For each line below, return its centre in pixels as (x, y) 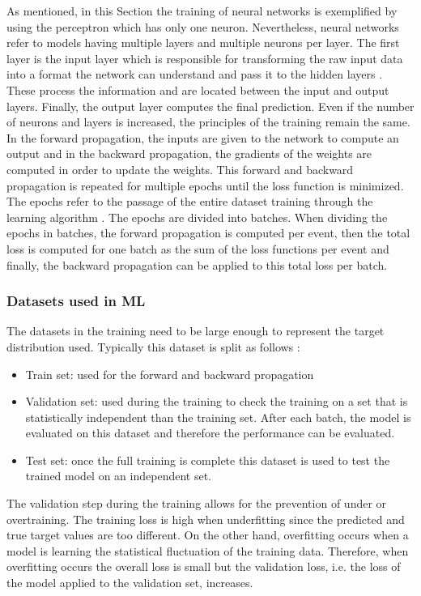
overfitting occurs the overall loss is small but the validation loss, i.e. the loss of (204, 566)
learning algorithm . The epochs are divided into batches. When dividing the (197, 217)
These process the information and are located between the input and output (198, 89)
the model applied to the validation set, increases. (130, 583)
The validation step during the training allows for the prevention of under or (197, 503)
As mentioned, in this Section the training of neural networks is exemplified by (202, 11)
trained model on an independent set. (118, 476)
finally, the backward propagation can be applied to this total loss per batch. (197, 264)
